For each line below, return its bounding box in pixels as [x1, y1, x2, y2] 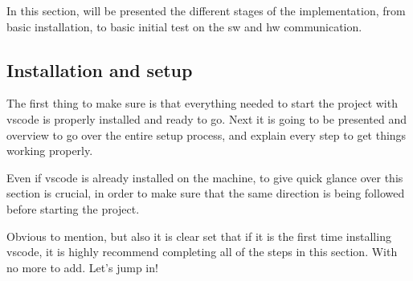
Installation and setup [6, 57, 193, 82]
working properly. [6, 142, 93, 159]
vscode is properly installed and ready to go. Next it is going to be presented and [6, 110, 407, 127]
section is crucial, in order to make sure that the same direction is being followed [6, 185, 405, 202]
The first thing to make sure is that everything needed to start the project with [6, 95, 398, 112]
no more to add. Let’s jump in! [6, 259, 158, 275]
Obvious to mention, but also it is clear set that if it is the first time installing [6, 227, 391, 244]
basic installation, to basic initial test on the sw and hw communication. [6, 18, 362, 35]
